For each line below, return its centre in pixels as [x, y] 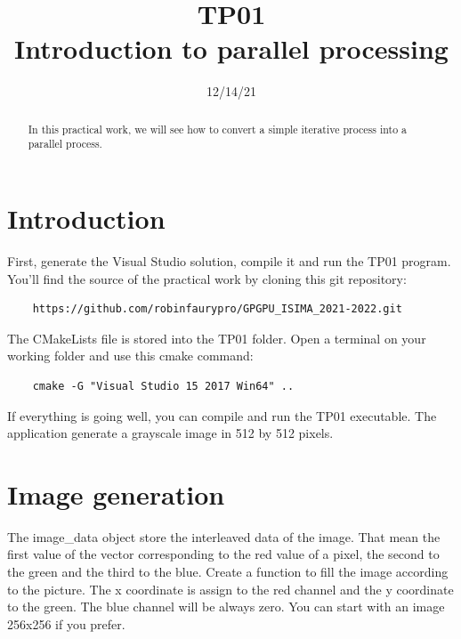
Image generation [116, 493]
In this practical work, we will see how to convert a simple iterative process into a [217, 129]
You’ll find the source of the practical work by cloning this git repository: [207, 278]
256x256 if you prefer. [66, 623]
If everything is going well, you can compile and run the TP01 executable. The [222, 415]
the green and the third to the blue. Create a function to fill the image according [228, 572]
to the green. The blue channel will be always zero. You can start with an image [226, 607]
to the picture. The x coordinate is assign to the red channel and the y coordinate [230, 589]
